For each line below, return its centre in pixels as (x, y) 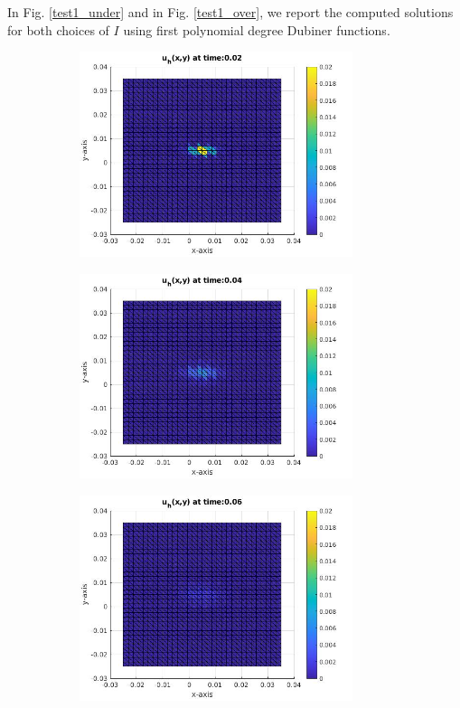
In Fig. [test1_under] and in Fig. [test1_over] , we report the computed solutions (230, 12)
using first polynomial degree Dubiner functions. (257, 29)
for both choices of (58, 29)
